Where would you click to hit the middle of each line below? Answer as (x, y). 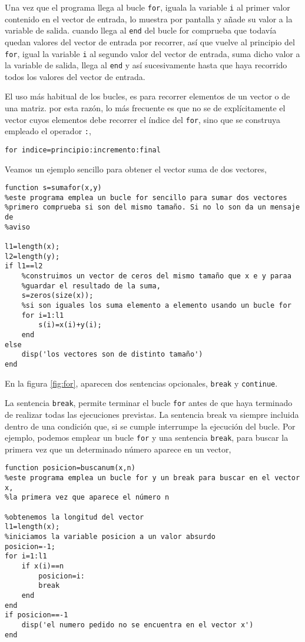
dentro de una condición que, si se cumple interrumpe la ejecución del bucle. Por (150, 426)
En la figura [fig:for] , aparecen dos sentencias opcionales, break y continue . (141, 383)
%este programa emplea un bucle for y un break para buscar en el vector (152, 478)
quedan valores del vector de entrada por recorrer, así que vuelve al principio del (150, 41)
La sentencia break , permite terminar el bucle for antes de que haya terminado (149, 403)
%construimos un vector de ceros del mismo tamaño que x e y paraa (156, 276)
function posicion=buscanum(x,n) (70, 468)
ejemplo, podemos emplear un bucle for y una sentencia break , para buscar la (147, 438)
